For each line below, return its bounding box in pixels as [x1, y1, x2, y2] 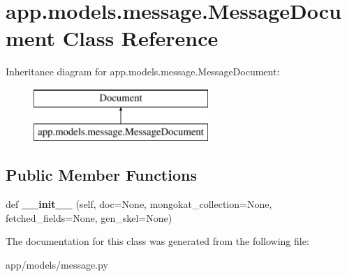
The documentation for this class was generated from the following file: [6, 234, 309, 248]
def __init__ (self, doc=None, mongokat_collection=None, [6, 197, 272, 211]
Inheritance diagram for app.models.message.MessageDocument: [6, 64, 280, 79]
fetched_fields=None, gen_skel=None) [6, 210, 172, 225]
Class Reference [62, 24, 219, 52]
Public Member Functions [6, 164, 197, 186]
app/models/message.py [6, 257, 108, 272]
